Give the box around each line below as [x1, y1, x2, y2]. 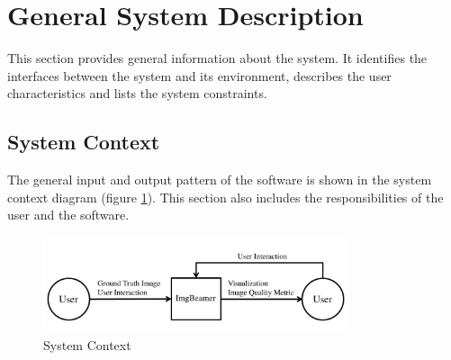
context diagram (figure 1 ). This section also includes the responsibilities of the [7, 187, 444, 206]
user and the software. [7, 205, 130, 224]
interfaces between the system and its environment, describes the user [7, 66, 392, 85]
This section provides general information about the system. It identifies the [7, 49, 428, 67]
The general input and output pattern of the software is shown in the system [7, 170, 432, 189]
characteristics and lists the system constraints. [7, 84, 267, 103]
